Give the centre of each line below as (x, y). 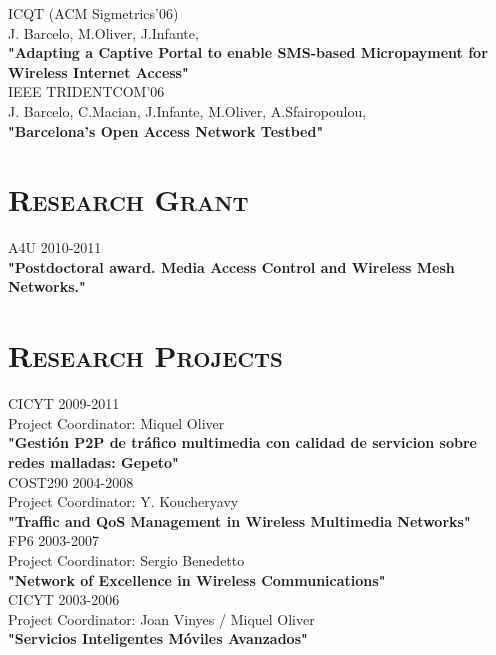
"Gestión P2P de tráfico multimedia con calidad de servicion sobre (242, 442)
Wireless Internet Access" (98, 71)
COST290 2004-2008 (71, 481)
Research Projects (145, 355)
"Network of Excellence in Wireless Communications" (197, 579)
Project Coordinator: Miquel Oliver (116, 422)
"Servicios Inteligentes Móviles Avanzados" (158, 638)
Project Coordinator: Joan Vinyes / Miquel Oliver (161, 618)
